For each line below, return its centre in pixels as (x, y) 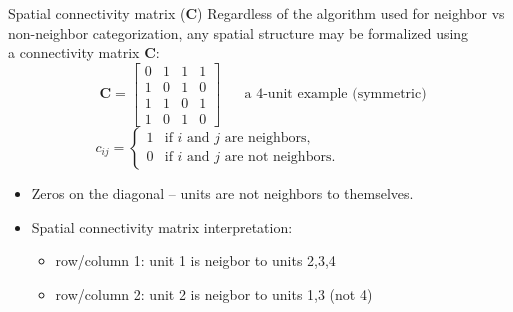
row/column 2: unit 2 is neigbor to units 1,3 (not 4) (214, 293)
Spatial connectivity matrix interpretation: (162, 226)
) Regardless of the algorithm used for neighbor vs (351, 13)
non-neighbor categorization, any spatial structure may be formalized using (238, 32)
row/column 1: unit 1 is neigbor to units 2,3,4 (195, 260)
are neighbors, (267, 138)
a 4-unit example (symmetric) (335, 94)
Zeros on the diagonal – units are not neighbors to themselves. (222, 192)
